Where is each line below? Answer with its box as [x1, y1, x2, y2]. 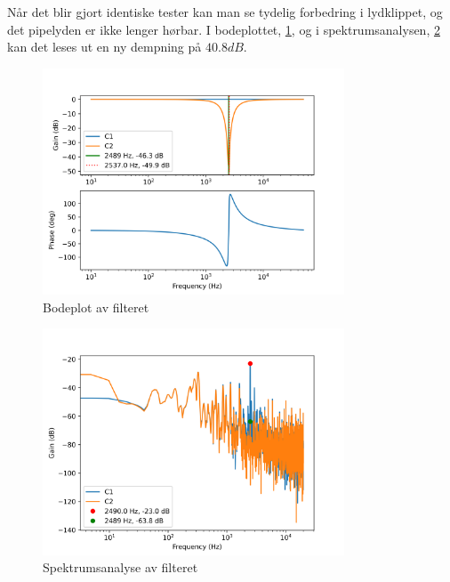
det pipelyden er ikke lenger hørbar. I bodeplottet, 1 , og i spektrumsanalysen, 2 [7, 20, 440, 38]
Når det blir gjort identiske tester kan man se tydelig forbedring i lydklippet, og [7, 3, 443, 20]
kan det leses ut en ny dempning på [7, 37, 202, 56]
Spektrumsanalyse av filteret [43, 558, 198, 577]
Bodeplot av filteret [43, 297, 149, 316]
